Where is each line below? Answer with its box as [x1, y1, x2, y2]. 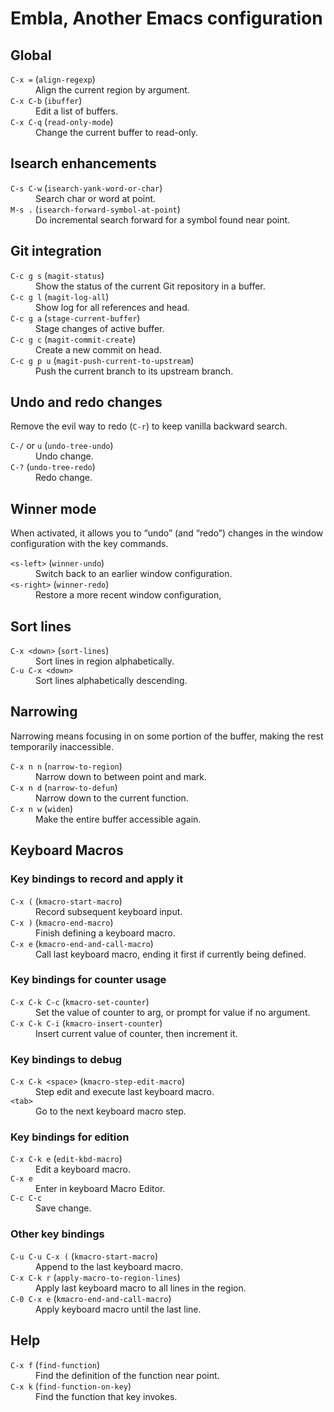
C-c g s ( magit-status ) [10, 269, 105, 281]
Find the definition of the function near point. [35, 1369, 220, 1381]
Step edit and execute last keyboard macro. [35, 1086, 215, 1098]
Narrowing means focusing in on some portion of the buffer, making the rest [10, 730, 324, 742]
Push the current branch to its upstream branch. [35, 365, 234, 377]
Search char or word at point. [35, 192, 157, 204]
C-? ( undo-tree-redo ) [10, 461, 96, 473]
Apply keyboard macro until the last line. [35, 1303, 202, 1315]
